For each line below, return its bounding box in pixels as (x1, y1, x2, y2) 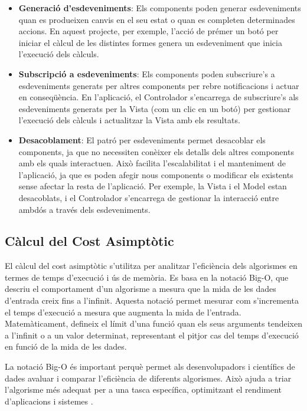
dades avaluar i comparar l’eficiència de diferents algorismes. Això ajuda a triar (5, 371, 292, 384)
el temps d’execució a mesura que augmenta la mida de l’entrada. (5, 305, 241, 318)
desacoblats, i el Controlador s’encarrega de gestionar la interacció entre (18, 191, 279, 203)
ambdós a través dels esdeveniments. (18, 203, 151, 215)
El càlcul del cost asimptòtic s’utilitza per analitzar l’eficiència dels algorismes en (5, 259, 298, 272)
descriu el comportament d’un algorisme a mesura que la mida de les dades (5, 282, 276, 295)
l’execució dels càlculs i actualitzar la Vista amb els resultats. (18, 114, 240, 126)
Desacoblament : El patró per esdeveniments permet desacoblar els (18, 133, 266, 146)
